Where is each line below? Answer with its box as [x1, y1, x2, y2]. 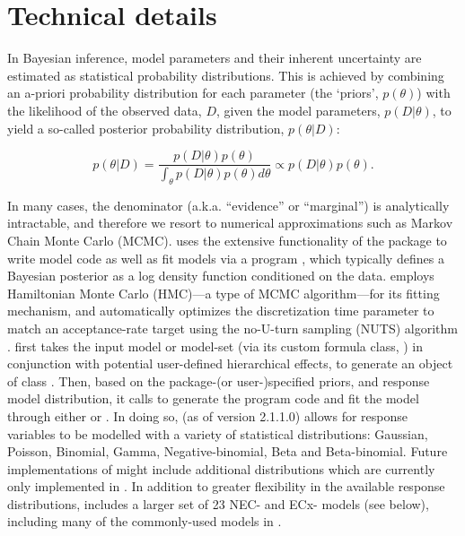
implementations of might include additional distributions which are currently [7, 459, 435, 478]
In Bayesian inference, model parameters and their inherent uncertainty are [7, 48, 422, 67]
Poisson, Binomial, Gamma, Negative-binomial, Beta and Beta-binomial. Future [7, 442, 448, 461]
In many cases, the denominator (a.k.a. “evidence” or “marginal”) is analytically [7, 195, 450, 214]
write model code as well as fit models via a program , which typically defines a [7, 248, 444, 267]
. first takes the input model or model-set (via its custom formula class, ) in [7, 336, 424, 355]
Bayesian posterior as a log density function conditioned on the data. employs [7, 266, 434, 285]
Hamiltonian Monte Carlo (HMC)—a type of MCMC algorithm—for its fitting [7, 283, 440, 302]
